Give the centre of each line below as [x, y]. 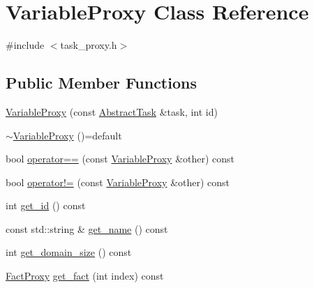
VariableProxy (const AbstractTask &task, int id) [112, 111]
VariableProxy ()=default [67, 135]
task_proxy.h [89, 45]
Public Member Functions [101, 83]
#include [25, 45]
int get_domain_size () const [69, 252]
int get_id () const [46, 205]
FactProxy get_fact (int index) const [85, 276]
